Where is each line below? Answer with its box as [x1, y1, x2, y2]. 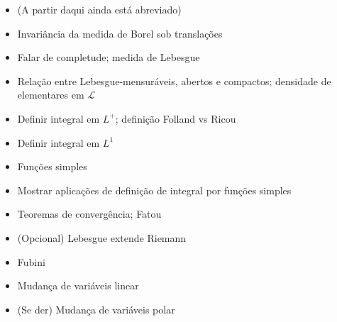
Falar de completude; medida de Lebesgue [17, 50, 200, 65]
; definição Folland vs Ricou [115, 111, 236, 126]
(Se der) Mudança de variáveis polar [17, 301, 175, 316]
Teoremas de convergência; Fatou [17, 206, 162, 221]
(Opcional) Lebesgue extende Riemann [17, 230, 187, 245]
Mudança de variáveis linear [17, 278, 139, 293]
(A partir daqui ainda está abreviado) [17, 2, 182, 16]
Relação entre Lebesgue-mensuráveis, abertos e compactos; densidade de [17, 73, 331, 88]
